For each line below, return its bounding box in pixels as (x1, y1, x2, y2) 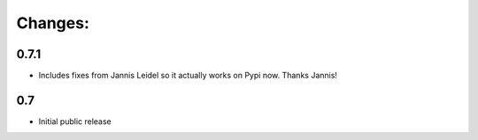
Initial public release (38, 115, 112, 127)
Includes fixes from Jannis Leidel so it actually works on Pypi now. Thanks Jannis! (38, 70, 338, 81)
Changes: (16, 13, 90, 33)
